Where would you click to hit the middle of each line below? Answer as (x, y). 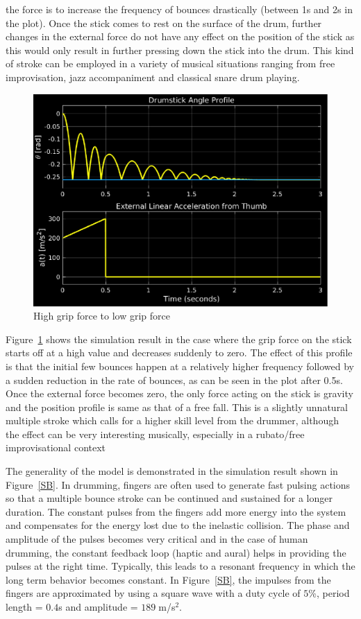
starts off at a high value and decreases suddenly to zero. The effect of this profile (179, 352)
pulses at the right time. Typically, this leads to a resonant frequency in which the (180, 566)
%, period (329, 593)
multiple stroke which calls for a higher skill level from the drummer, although (172, 420)
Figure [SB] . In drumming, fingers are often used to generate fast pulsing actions (178, 484)
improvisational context (56, 447)
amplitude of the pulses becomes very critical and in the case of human (157, 539)
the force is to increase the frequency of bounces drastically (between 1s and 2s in (179, 9)
